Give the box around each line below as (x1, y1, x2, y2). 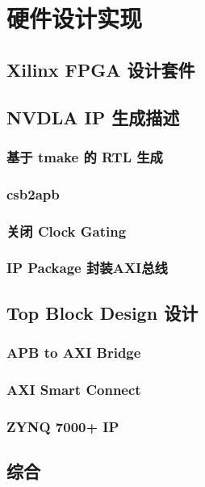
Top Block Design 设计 (6, 300, 199, 325)
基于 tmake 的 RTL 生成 (6, 146, 163, 166)
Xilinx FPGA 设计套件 (6, 57, 195, 82)
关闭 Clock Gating (6, 220, 127, 241)
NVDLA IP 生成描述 (6, 104, 180, 129)
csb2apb (6, 183, 60, 204)
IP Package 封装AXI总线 (6, 258, 168, 278)
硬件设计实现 (6, 2, 143, 35)
